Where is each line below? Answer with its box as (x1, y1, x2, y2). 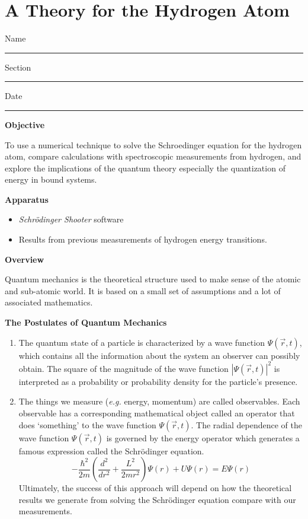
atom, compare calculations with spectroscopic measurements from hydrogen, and (5, 150, 301, 163)
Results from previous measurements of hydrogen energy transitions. (18, 233, 267, 246)
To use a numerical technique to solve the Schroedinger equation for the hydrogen (5, 138, 302, 151)
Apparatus (5, 193, 49, 205)
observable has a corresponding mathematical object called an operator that (18, 406, 295, 419)
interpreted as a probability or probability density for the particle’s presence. (18, 375, 298, 387)
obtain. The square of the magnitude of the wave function (18, 362, 229, 374)
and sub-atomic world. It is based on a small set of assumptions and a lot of (5, 284, 281, 297)
